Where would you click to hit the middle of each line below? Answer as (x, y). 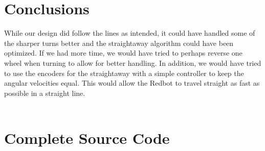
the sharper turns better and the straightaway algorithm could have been (119, 43)
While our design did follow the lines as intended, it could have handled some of (130, 33)
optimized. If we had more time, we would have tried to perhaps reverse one (123, 53)
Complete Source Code (87, 138)
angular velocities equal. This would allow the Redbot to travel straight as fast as (132, 83)
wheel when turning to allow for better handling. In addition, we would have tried (133, 62)
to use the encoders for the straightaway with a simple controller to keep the (124, 73)
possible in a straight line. (45, 93)
